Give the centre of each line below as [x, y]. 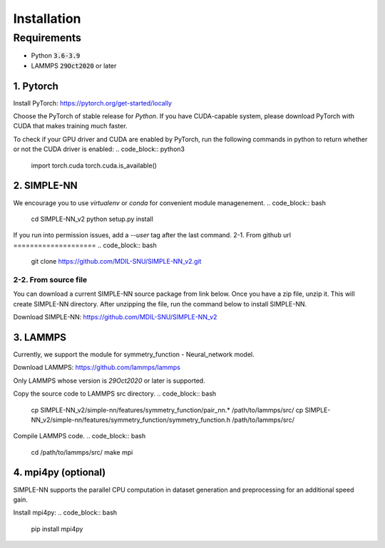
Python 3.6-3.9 [56, 56]
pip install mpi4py [57, 529]
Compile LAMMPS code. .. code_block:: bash [79, 436]
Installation [47, 19]
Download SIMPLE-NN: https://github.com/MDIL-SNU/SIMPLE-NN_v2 [115, 317]
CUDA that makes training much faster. [70, 126]
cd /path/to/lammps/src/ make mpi [82, 452]
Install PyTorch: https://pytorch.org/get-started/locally [93, 103]
